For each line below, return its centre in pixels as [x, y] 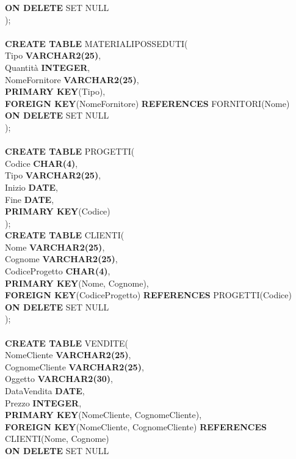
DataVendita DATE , [45, 391]
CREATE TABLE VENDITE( [67, 343]
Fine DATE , [30, 199]
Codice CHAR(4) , [42, 163]
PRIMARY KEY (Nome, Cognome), [77, 283]
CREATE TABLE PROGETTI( [70, 151]
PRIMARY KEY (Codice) [58, 211]
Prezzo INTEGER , [43, 402]
